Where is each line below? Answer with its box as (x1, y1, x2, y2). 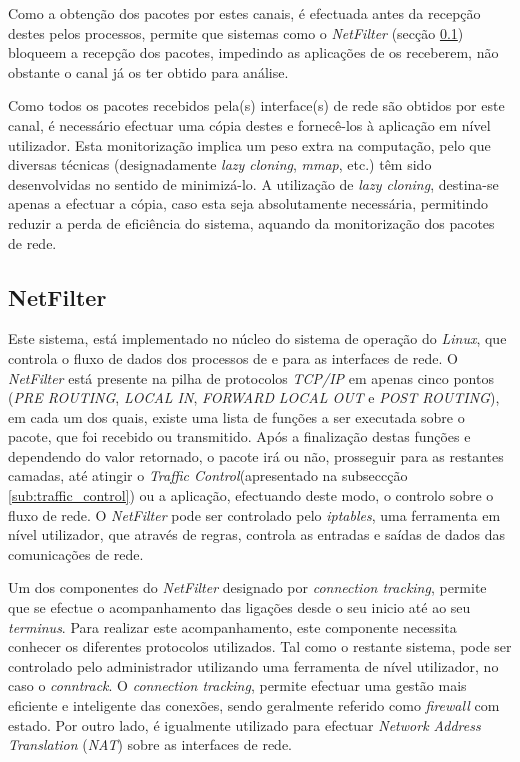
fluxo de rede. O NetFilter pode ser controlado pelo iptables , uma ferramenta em (8, 504, 501, 525)
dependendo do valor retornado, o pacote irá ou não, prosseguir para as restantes (8, 445, 504, 466)
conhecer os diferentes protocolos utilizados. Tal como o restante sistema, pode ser (8, 636, 512, 657)
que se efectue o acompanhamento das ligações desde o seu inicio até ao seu (8, 597, 471, 618)
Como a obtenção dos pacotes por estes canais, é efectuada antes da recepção (8, 3, 481, 23)
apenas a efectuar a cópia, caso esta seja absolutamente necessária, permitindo (8, 193, 489, 214)
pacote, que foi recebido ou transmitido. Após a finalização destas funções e (8, 426, 471, 447)
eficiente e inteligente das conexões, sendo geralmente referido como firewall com (8, 695, 500, 716)
